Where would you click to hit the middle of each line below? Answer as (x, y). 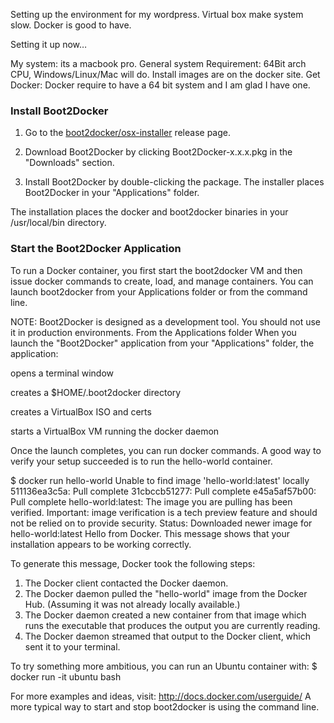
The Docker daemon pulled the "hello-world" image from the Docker (166, 593)
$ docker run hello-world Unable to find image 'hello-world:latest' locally (160, 480)
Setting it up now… (49, 44)
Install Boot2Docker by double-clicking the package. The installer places (174, 182)
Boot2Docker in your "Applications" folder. (112, 193)
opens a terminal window (62, 373)
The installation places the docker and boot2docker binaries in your (149, 212)
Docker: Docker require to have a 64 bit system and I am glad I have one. (160, 85)
